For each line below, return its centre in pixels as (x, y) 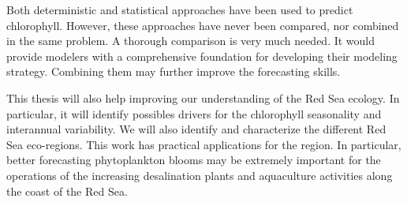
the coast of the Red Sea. (67, 191)
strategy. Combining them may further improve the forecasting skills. (174, 71)
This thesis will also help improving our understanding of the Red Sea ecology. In (203, 97)
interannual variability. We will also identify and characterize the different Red (196, 129)
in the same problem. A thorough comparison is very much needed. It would (191, 41)
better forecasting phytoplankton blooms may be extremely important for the (194, 160)
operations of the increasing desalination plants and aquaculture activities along (200, 175)
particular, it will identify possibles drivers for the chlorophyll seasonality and (194, 113)
